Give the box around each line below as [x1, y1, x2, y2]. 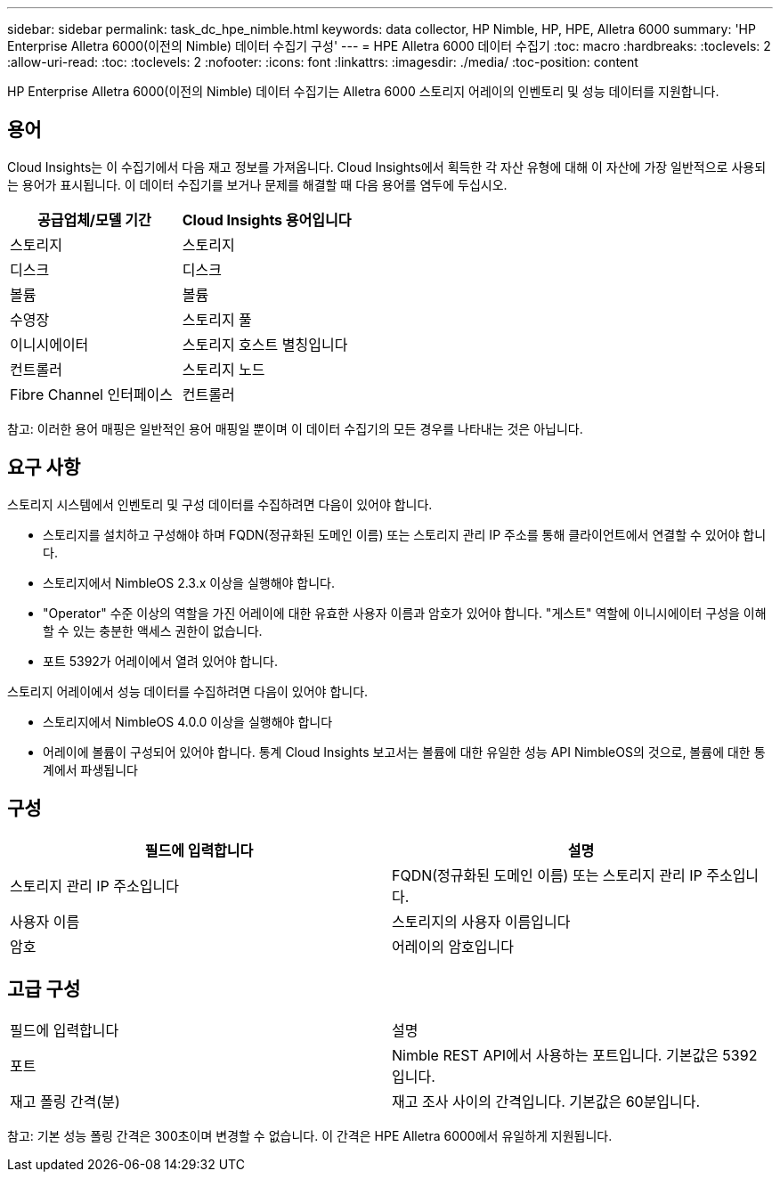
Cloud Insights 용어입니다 [182, 210, 352, 229]
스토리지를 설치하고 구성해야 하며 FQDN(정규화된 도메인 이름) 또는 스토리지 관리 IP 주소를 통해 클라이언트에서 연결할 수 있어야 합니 [43, 526, 767, 542]
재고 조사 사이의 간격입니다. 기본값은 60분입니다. [392, 1093, 701, 1111]
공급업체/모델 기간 [37, 210, 151, 229]
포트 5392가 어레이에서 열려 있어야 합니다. [43, 653, 278, 669]
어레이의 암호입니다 [392, 937, 514, 955]
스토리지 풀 [182, 310, 252, 329]
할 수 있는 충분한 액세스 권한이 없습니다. [43, 622, 263, 638]
